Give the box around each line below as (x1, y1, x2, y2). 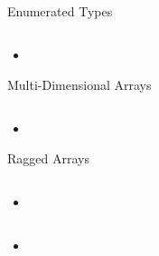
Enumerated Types (7, 2, 113, 20)
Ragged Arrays (7, 149, 89, 168)
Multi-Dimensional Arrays (7, 75, 152, 94)
